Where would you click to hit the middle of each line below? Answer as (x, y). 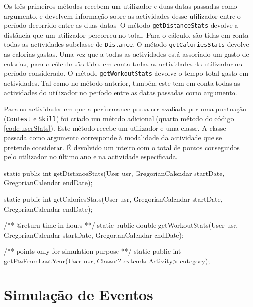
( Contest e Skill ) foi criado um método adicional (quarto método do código (119, 118)
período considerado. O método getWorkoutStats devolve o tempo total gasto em (126, 73)
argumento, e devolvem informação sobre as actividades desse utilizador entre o (122, 15)
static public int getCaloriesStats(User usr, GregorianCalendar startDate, (113, 199)
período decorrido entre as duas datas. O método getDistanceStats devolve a (121, 25)
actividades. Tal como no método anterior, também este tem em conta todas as (122, 82)
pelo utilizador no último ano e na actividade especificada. (91, 157)
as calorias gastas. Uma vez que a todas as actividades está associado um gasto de (126, 54)
